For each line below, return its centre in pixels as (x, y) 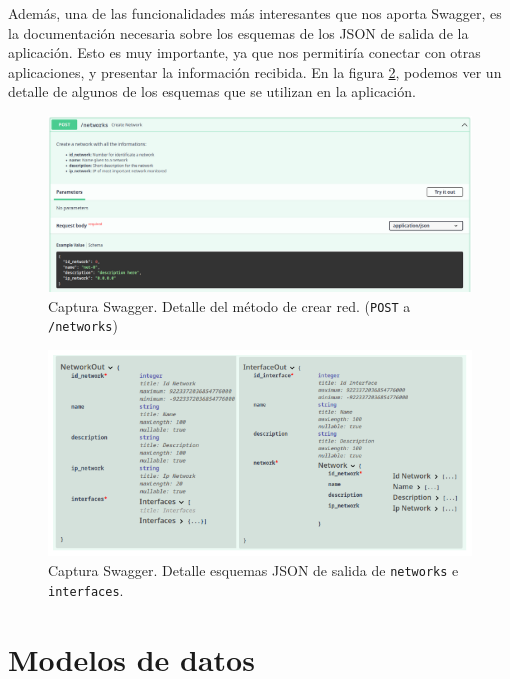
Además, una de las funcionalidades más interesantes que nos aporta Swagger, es (255, 13)
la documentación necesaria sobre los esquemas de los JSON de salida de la (238, 32)
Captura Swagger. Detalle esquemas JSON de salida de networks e (253, 570)
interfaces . (86, 589)
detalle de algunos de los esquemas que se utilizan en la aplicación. (212, 91)
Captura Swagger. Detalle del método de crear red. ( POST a (229, 305)
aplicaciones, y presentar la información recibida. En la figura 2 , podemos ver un (255, 71)
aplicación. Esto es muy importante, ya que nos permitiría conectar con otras (244, 52)
